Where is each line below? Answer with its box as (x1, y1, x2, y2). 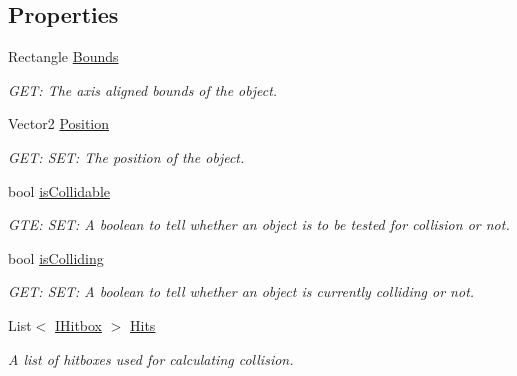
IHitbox (54, 314, 103, 335)
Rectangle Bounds (8, 46, 119, 67)
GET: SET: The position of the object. (8, 146, 245, 167)
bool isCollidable (8, 180, 110, 201)
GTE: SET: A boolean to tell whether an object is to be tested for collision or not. (8, 214, 510, 235)
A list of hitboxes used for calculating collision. (8, 348, 294, 369)
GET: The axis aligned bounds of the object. (8, 79, 278, 100)
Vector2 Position (8, 113, 110, 134)
